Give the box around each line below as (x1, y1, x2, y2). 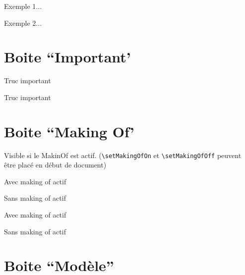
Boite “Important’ (4, 47, 131, 67)
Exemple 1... (4, 1, 42, 11)
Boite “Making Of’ (4, 121, 134, 141)
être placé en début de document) (4, 160, 107, 170)
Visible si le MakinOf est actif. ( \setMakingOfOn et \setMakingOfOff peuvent (4, 150, 242, 160)
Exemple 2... (4, 17, 42, 28)
